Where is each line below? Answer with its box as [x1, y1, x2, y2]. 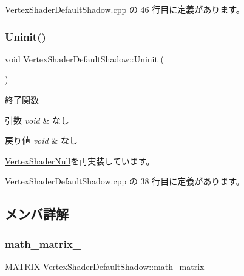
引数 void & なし [5, 113, 69, 126]
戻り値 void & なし [5, 134, 78, 147]
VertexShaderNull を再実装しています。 [5, 154, 155, 167]
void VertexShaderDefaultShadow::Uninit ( [5, 52, 164, 65]
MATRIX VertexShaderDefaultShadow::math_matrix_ [5, 260, 211, 272]
